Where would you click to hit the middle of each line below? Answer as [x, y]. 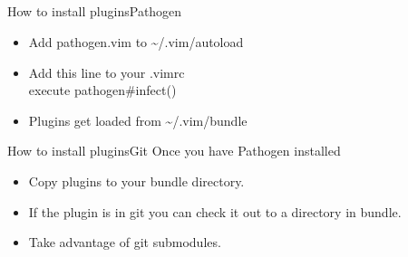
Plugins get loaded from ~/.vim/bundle [138, 120]
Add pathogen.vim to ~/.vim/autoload [136, 41]
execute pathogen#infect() [102, 90]
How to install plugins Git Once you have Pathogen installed [174, 151]
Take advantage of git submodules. [125, 242]
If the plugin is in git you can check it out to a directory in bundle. [215, 211]
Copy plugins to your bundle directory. [136, 181]
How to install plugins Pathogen [95, 11]
